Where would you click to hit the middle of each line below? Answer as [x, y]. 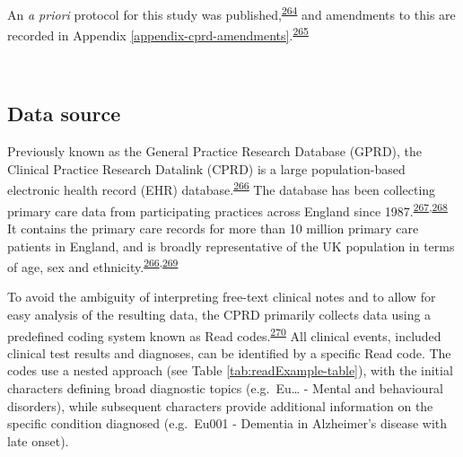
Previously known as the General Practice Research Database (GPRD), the [215, 151]
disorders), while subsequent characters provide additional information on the [220, 405]
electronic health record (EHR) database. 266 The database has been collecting [222, 189]
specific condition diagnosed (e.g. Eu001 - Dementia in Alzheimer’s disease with [227, 423]
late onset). [38, 440]
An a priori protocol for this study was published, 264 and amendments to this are [231, 13]
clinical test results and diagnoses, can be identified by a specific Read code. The [229, 352]
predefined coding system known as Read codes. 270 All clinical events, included [224, 334]
